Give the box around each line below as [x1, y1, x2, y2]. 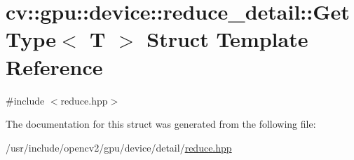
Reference [6, 52, 103, 81]
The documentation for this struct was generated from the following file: [6, 116, 316, 131]
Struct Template [147, 25, 308, 53]
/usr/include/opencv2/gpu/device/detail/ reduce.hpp [6, 140, 232, 154]
